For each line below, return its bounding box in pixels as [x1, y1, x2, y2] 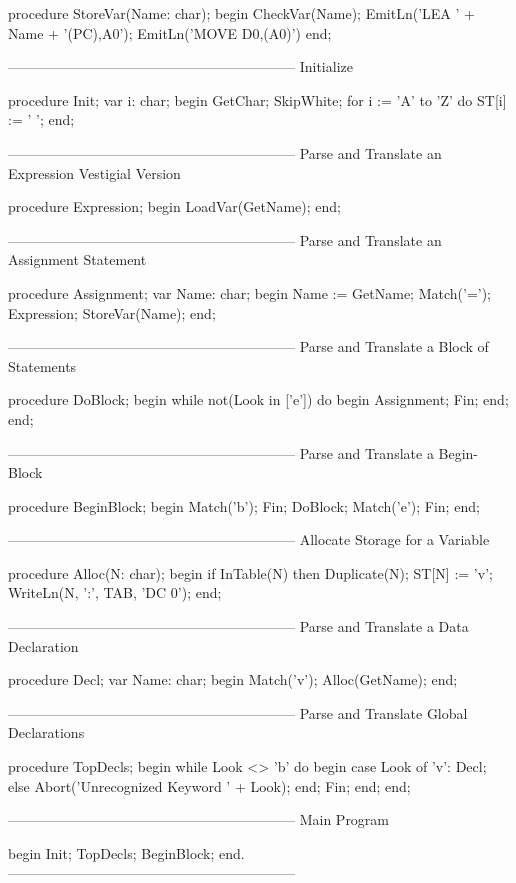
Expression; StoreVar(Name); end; [8, 302, 216, 323]
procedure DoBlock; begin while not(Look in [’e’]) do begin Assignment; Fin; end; [8, 389, 509, 410]
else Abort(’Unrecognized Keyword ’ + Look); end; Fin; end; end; [8, 775, 411, 796]
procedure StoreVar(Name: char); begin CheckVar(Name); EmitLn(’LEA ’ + [8, 3, 475, 23]
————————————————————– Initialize [8, 56, 353, 77]
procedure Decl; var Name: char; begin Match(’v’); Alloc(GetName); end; [8, 669, 458, 690]
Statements [8, 355, 77, 376]
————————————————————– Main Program [8, 809, 390, 830]
